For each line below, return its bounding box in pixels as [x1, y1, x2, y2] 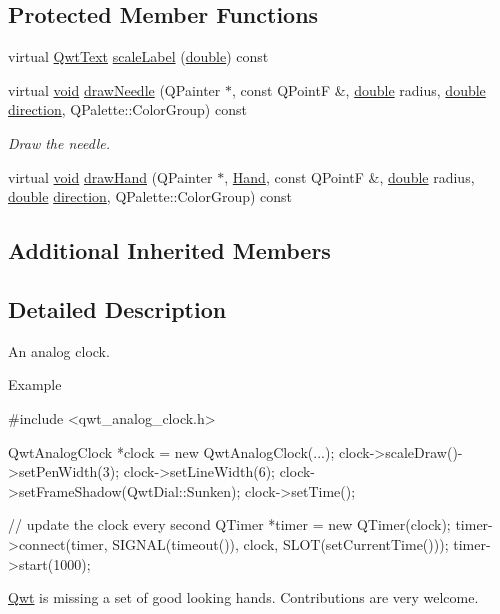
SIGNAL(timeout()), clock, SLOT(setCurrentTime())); [112, 533, 449, 554]
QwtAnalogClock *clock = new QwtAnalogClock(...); [8, 441, 335, 462]
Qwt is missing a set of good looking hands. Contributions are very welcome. [8, 587, 479, 608]
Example [8, 374, 62, 395]
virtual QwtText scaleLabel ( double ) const [8, 46, 269, 67]
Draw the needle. [8, 132, 110, 153]
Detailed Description [8, 293, 227, 324]
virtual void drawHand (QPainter [8, 166, 213, 187]
